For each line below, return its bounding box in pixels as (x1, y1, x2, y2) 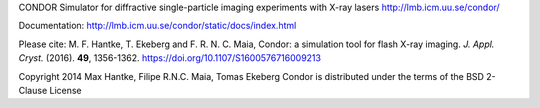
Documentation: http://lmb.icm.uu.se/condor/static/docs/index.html (18, 20, 297, 32)
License (49, 84, 82, 96)
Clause (18, 84, 48, 96)
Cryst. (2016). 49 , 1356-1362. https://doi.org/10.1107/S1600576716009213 (18, 52, 322, 64)
